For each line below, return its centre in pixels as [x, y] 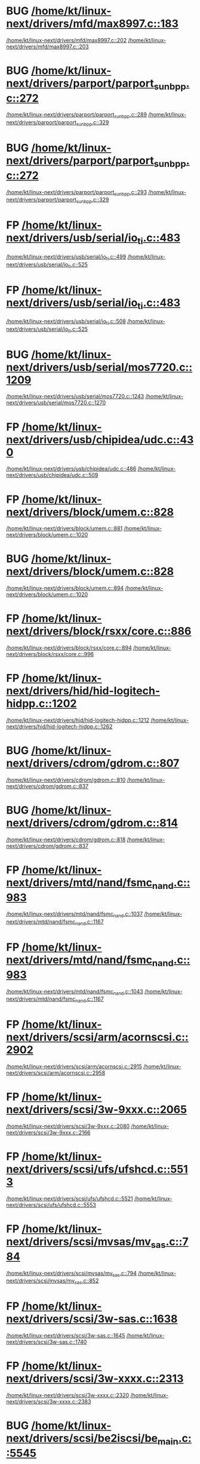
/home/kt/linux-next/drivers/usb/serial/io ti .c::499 [66, 257]
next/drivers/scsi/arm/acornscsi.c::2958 [56, 1073]
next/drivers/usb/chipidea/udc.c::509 [52, 475]
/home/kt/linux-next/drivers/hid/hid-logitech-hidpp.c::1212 [78, 720]
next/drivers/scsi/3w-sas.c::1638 [92, 1319]
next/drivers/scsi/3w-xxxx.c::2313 [95, 1379]
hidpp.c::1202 [41, 704]
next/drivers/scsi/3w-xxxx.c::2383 [49, 1402]
